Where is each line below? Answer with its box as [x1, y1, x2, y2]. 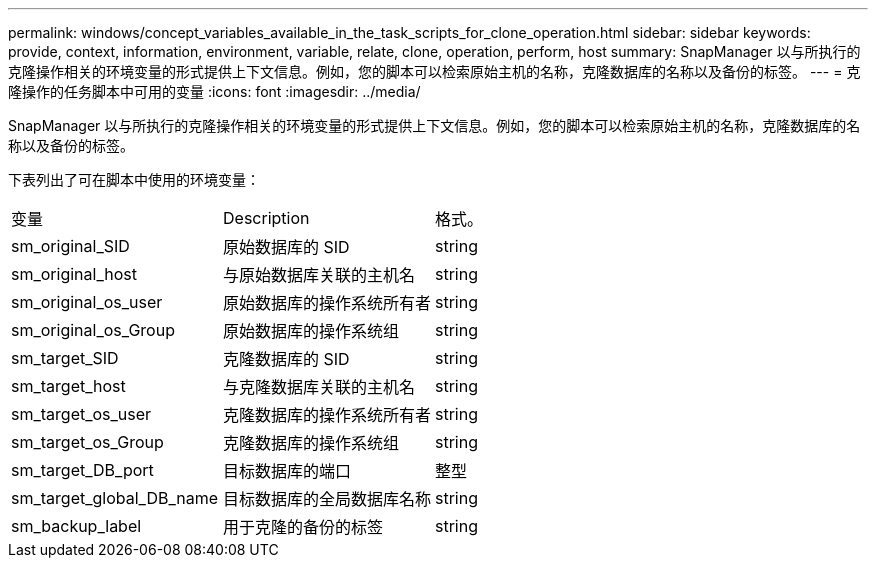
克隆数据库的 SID [223, 349, 350, 369]
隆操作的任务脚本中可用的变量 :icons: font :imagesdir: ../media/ [8, 83, 421, 100]
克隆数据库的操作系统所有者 [223, 405, 432, 425]
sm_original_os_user [11, 292, 163, 312]
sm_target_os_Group [11, 432, 164, 452]
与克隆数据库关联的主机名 [223, 377, 416, 397]
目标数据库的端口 [223, 461, 352, 481]
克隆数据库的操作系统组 [223, 433, 400, 453]
